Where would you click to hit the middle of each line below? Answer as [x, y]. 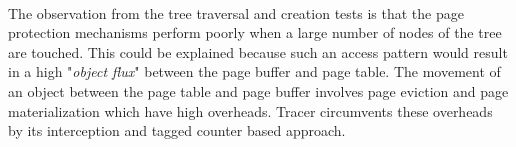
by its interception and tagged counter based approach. [177, 130]
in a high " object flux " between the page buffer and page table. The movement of [254, 71]
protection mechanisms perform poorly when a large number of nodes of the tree [255, 32]
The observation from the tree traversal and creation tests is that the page [236, 12]
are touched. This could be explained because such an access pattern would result [258, 51]
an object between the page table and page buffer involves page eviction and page [258, 90]
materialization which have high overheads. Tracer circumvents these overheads [250, 110]
